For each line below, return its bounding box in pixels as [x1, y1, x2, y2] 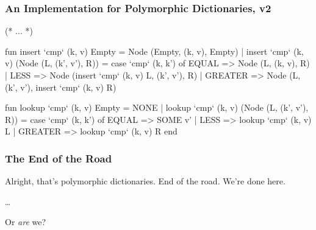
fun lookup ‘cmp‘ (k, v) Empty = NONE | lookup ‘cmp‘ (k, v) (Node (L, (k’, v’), [5, 101, 309, 114]
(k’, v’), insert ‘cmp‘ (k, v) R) [5, 80, 117, 93]
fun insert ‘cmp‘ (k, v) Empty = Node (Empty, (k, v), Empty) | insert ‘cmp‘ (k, [5, 44, 304, 57]
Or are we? [5, 215, 46, 228]
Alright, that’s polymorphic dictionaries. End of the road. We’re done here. [5, 175, 285, 187]
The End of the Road [5, 150, 112, 166]
